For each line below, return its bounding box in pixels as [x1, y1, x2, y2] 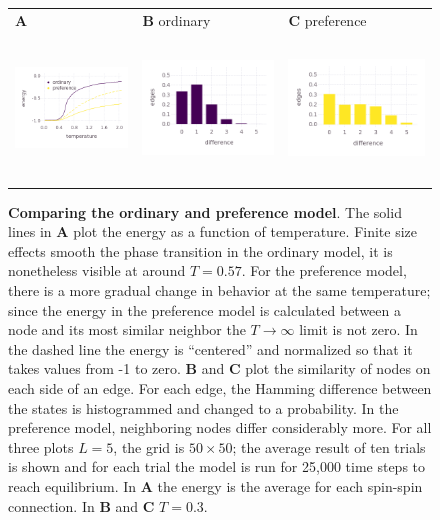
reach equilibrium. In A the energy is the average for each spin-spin [8, 476, 423, 496]
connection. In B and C [8, 495, 155, 516]
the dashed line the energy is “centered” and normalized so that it [8, 338, 413, 359]
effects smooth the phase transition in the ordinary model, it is [8, 240, 393, 261]
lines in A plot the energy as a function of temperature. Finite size [8, 221, 417, 242]
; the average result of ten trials [232, 436, 426, 457]
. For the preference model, [241, 260, 407, 281]
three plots [8, 436, 74, 457]
